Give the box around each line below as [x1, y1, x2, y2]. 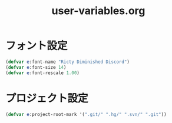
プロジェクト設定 [5, 91, 89, 105]
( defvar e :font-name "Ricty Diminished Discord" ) [5, 59, 130, 65]
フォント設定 [5, 39, 68, 52]
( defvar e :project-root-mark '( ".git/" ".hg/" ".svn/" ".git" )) [5, 111, 167, 117]
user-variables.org [51, 4, 145, 18]
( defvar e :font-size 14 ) [5, 64, 67, 70]
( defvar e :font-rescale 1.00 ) [5, 69, 80, 76]
